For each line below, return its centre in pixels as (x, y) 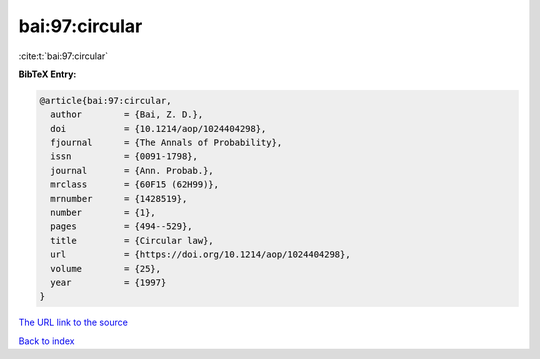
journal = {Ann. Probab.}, (132, 170)
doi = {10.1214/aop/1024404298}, (158, 128)
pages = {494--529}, (122, 226)
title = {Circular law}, (132, 240)
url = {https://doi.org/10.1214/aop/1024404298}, (200, 254)
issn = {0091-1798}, (124, 156)
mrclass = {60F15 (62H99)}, (135, 184)
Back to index (46, 341)
